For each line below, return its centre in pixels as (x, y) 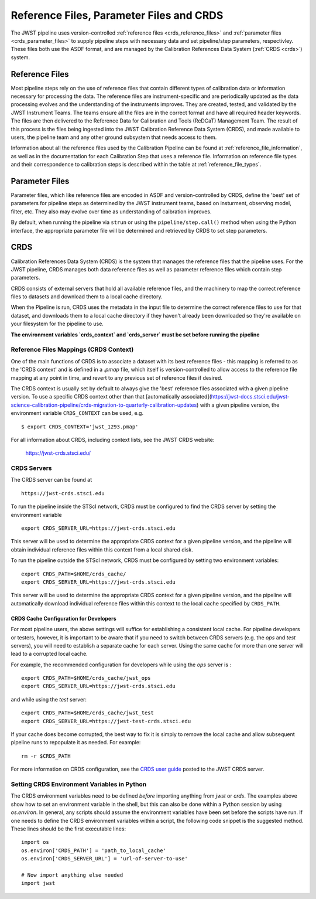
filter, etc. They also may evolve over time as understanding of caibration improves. (111, 212)
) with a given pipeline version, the (238, 405)
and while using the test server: (49, 699)
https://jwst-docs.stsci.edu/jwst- (250, 397)
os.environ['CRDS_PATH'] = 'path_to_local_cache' (94, 850)
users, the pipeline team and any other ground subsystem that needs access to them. (114, 137)
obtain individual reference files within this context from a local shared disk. (102, 549)
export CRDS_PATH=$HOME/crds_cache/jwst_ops (86, 678)
